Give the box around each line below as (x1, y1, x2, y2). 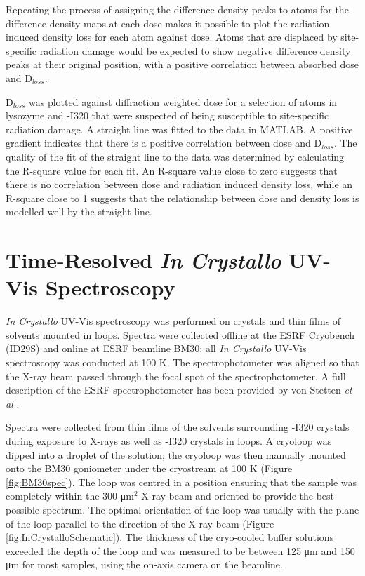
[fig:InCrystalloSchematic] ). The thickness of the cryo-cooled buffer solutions (6, 530, 334, 544)
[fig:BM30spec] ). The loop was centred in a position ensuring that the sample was (6, 474, 357, 489)
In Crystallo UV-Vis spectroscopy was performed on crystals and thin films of (6, 314, 341, 328)
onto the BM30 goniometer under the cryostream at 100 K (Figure (6, 461, 293, 476)
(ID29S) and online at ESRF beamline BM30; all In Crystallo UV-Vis (6, 341, 307, 356)
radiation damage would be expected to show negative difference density (39, 43, 351, 58)
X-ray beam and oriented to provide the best (141, 488, 334, 503)
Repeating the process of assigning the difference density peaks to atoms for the (6, 2, 349, 16)
